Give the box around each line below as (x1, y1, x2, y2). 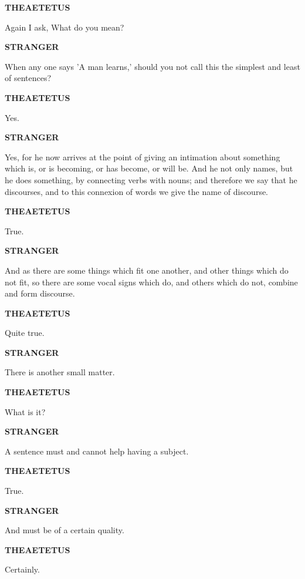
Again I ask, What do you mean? (5, 21, 124, 33)
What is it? (5, 405, 46, 418)
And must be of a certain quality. (5, 524, 124, 536)
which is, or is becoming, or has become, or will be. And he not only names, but (5, 162, 293, 174)
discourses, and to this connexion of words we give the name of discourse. (5, 185, 269, 197)
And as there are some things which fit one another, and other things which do (5, 264, 289, 276)
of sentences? (5, 72, 52, 84)
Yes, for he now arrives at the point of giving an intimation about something (5, 150, 280, 163)
